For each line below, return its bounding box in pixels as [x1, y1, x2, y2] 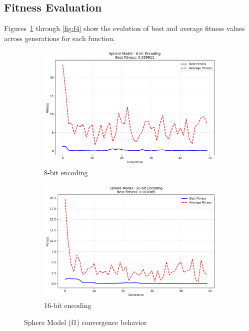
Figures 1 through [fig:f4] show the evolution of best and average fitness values [4, 23, 245, 34]
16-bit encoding [44, 300, 91, 310]
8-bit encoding [44, 167, 88, 178]
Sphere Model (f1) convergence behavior [24, 316, 147, 327]
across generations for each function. [4, 33, 115, 43]
